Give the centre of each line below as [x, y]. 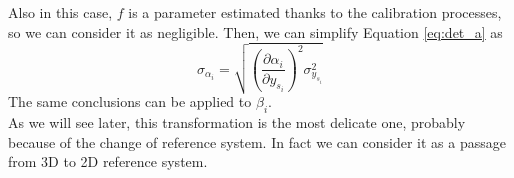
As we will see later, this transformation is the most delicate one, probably [237, 122]
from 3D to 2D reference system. [108, 161]
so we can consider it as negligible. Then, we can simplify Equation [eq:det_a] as [255, 31]
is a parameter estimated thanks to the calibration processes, [315, 12]
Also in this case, [60, 12]
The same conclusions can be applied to [130, 101]
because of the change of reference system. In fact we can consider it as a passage [257, 141]
